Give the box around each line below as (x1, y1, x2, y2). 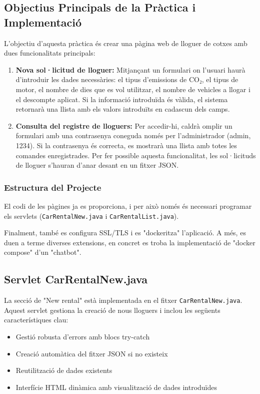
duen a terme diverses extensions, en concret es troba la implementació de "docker (4, 237, 255, 247)
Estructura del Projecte (4, 181, 101, 193)
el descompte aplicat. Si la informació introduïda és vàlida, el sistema (15, 94, 228, 104)
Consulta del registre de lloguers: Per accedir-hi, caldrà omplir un (15, 120, 232, 131)
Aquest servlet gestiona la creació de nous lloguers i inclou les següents (4, 304, 220, 315)
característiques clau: (4, 314, 68, 325)
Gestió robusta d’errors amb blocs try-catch (15, 331, 150, 342)
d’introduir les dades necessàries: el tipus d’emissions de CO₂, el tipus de (15, 74, 238, 85)
